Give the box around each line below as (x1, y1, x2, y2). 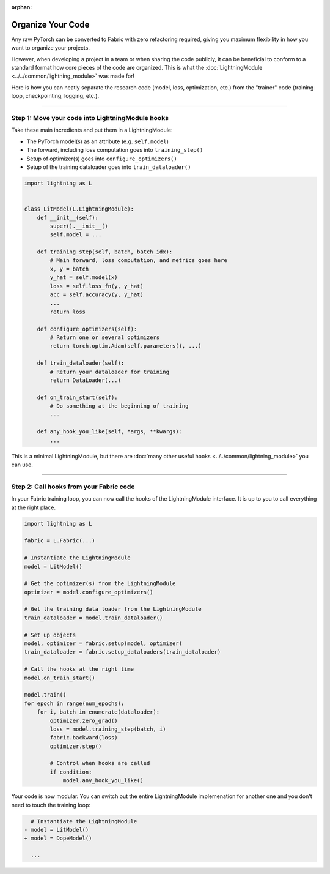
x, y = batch (50, 265, 89, 272)
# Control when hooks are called (50, 760, 150, 767)
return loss (50, 308, 86, 315)
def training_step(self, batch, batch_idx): (37, 248, 173, 255)
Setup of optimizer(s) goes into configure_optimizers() (26, 155, 177, 162)
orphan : (11, 4, 32, 10)
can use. (11, 461, 34, 468)
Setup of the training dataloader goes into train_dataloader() (26, 163, 191, 171)
